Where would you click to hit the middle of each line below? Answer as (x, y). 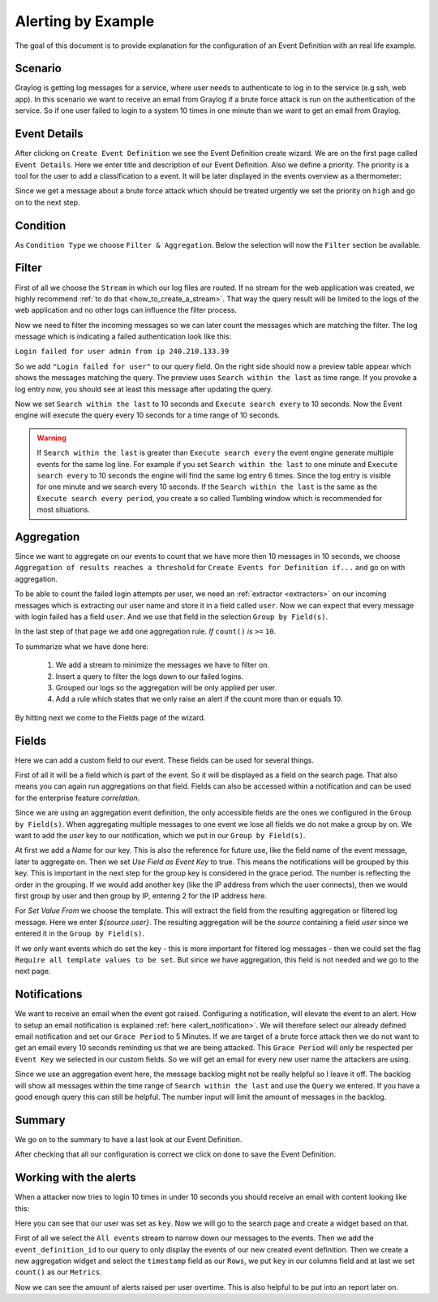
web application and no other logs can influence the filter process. (126, 310)
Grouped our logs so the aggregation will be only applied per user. (166, 687)
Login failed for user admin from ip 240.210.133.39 (122, 352)
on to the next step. (47, 202)
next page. (33, 971)
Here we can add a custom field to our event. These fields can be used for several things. (165, 760)
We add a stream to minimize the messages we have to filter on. (163, 665)
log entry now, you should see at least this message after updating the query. (144, 389)
